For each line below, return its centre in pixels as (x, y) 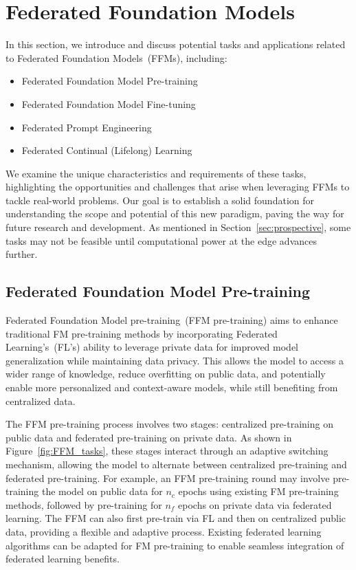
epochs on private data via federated (255, 504)
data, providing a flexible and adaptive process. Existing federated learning (164, 531)
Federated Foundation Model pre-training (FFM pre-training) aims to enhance (172, 320)
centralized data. (41, 401)
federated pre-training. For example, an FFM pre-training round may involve (168, 478)
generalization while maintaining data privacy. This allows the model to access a (175, 360)
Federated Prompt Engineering (87, 127)
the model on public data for (102, 491)
